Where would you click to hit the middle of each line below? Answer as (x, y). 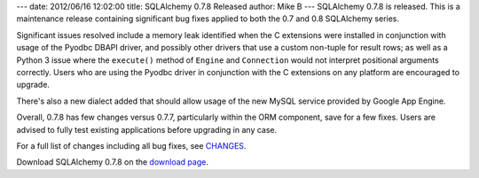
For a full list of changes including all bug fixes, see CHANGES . (131, 145)
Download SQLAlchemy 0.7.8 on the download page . (112, 162)
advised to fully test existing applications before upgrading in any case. (147, 129)
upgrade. (33, 85)
